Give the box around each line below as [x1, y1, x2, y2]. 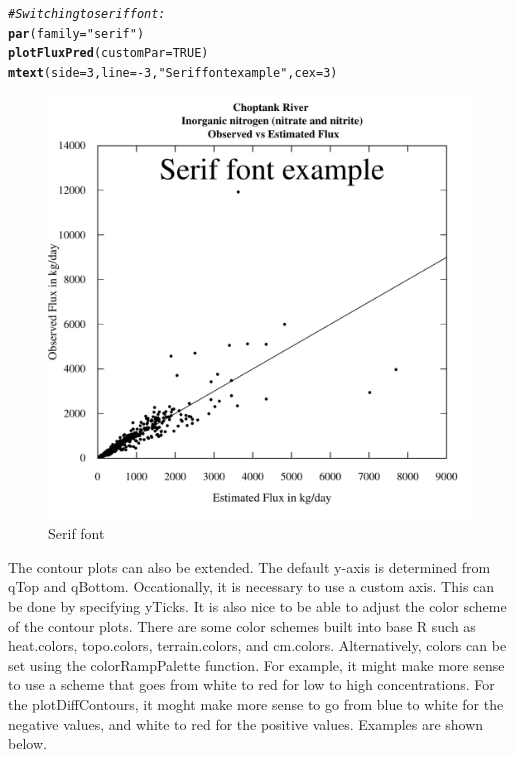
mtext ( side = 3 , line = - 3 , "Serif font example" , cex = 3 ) [8, 65, 338, 80]
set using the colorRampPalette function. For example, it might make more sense [8, 654, 505, 675]
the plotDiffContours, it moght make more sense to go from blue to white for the [8, 693, 504, 714]
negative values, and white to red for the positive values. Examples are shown [8, 713, 484, 734]
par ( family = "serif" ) [8, 26, 145, 41]
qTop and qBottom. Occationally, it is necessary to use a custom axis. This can [8, 576, 495, 597]
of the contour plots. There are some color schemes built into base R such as [8, 615, 476, 636]
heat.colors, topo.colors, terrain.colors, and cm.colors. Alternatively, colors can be [8, 635, 507, 656]
